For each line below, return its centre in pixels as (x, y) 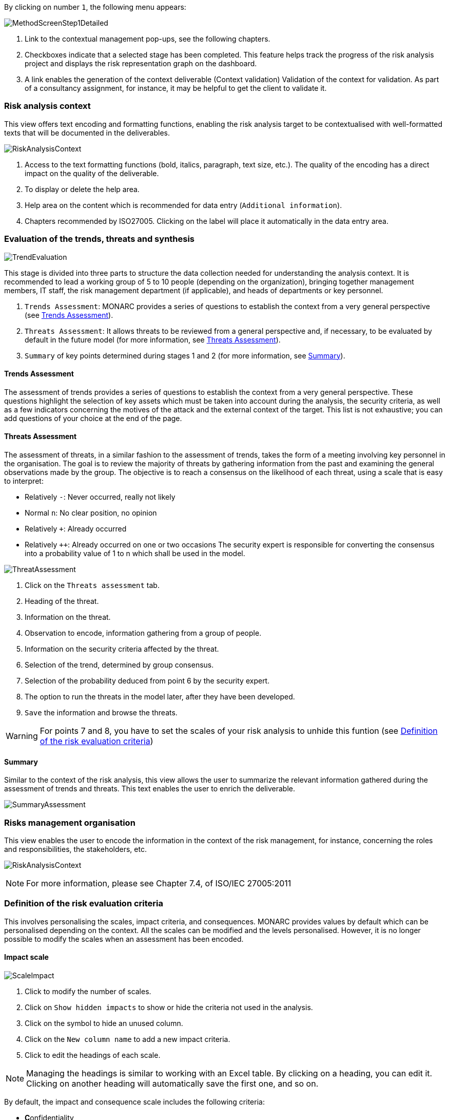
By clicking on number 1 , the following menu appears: (95, 7)
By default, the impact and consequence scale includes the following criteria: (134, 1102)
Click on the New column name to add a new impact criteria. (128, 1039)
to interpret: (24, 481)
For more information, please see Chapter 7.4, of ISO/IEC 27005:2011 (159, 883)
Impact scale (26, 957)
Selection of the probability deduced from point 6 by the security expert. (147, 680)
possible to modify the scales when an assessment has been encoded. (124, 939)
